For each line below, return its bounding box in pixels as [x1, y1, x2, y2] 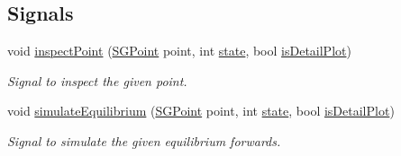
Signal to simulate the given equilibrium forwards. [7, 131, 281, 150]
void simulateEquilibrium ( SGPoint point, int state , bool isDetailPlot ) [7, 101, 395, 120]
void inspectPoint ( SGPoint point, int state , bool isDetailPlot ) [7, 41, 351, 60]
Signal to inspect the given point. [7, 71, 187, 90]
